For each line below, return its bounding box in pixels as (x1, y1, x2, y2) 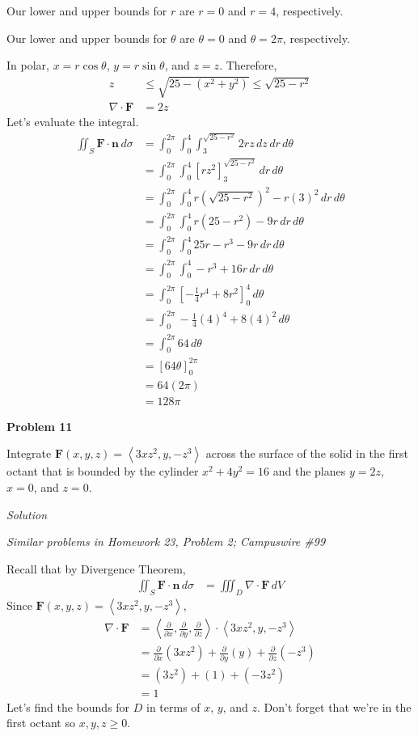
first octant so (6, 714, 75, 731)
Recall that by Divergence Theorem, (6, 560, 186, 577)
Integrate (6, 445, 52, 462)
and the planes (272, 463, 346, 480)
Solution (6, 505, 48, 522)
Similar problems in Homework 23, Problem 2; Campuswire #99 (6, 533, 326, 550)
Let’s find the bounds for (6, 698, 130, 715)
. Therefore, (219, 57, 277, 74)
